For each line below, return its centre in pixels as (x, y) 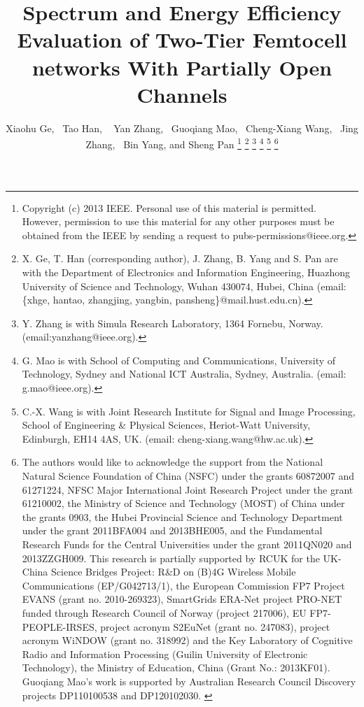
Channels (182, 94)
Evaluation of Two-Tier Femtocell (182, 40)
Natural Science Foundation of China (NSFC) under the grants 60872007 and (188, 476)
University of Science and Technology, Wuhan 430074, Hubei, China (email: (184, 286)
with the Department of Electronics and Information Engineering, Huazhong (186, 272)
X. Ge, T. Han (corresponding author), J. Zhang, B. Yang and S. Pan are (180, 258)
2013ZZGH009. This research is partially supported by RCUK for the (171, 558)
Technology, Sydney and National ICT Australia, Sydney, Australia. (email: (184, 374)
